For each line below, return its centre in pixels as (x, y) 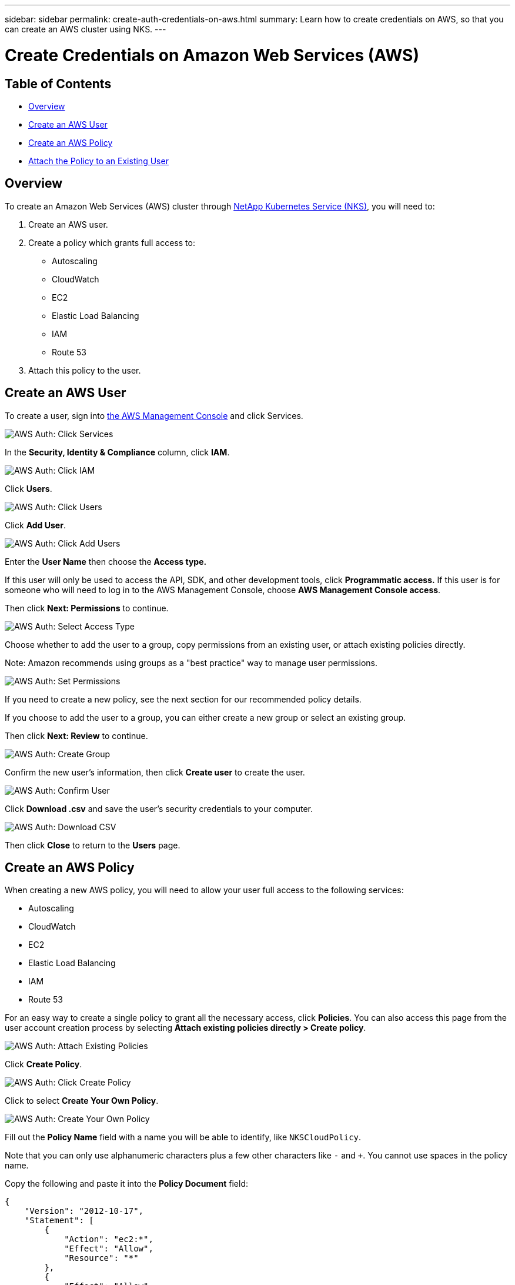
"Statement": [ (59, 1221)
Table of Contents (58, 84)
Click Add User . (35, 525)
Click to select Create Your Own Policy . (82, 1101)
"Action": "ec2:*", (109, 1239)
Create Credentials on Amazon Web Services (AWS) (212, 55)
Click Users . (29, 488)
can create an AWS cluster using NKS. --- (86, 29)
